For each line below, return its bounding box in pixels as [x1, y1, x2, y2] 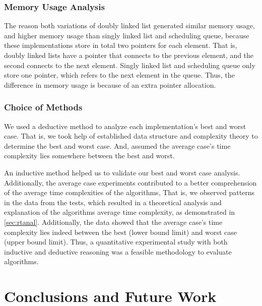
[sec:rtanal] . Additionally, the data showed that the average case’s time [4, 216, 223, 227]
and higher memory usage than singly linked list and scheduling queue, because [4, 30, 249, 40]
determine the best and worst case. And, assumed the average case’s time [4, 140, 231, 151]
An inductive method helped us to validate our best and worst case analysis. [4, 167, 240, 177]
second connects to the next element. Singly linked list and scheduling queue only [4, 59, 255, 70]
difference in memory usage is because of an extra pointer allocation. [4, 79, 216, 90]
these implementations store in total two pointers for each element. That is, [4, 40, 237, 50]
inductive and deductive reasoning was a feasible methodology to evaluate [4, 246, 232, 257]
